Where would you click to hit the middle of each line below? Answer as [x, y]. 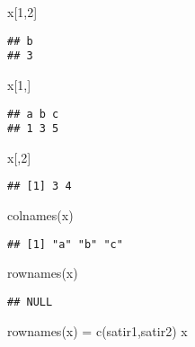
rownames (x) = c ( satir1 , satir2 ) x [97, 330]
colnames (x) [40, 215]
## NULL [30, 302]
